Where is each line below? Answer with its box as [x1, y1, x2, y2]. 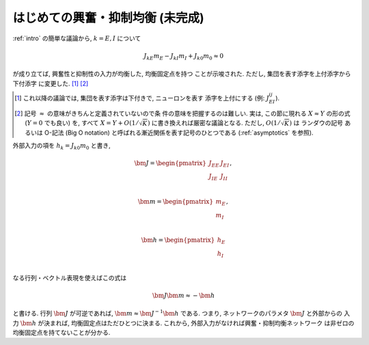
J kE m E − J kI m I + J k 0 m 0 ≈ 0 [143, 52, 224, 61]
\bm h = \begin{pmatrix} [141, 236, 215, 244]
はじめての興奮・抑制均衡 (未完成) [12, 10, 204, 25]
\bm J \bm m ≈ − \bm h [152, 291, 215, 299]
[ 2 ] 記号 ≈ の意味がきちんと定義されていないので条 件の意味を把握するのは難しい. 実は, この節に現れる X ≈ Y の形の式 [14, 109, 351, 118]
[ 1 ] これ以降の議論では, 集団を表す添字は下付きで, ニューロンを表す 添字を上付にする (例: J [14, 94, 269, 102]
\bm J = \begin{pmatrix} [134, 159, 206, 167]
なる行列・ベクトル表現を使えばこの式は [12, 273, 126, 281]
